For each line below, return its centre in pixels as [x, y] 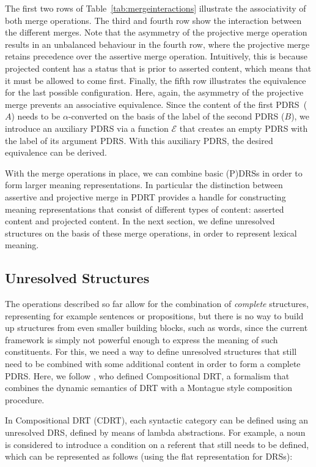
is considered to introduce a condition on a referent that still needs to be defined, [157, 444]
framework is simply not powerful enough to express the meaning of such [141, 339]
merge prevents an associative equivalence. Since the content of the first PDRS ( [156, 104]
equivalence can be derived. [56, 152]
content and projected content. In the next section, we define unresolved [140, 221]
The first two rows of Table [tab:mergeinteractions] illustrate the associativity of [156, 8]
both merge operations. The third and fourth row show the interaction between [153, 20]
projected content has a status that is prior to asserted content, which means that [158, 68]
